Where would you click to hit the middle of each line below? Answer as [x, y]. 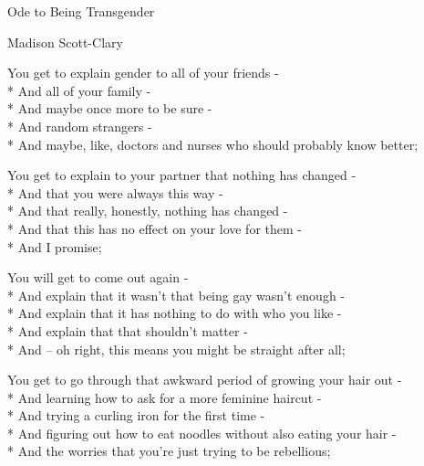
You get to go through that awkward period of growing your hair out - [205, 380]
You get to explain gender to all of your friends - [143, 73]
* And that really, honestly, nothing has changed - [148, 211]
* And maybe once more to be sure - [110, 108]
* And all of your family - [79, 90]
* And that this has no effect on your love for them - [155, 228]
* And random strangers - [80, 126]
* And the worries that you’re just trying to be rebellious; [169, 451]
